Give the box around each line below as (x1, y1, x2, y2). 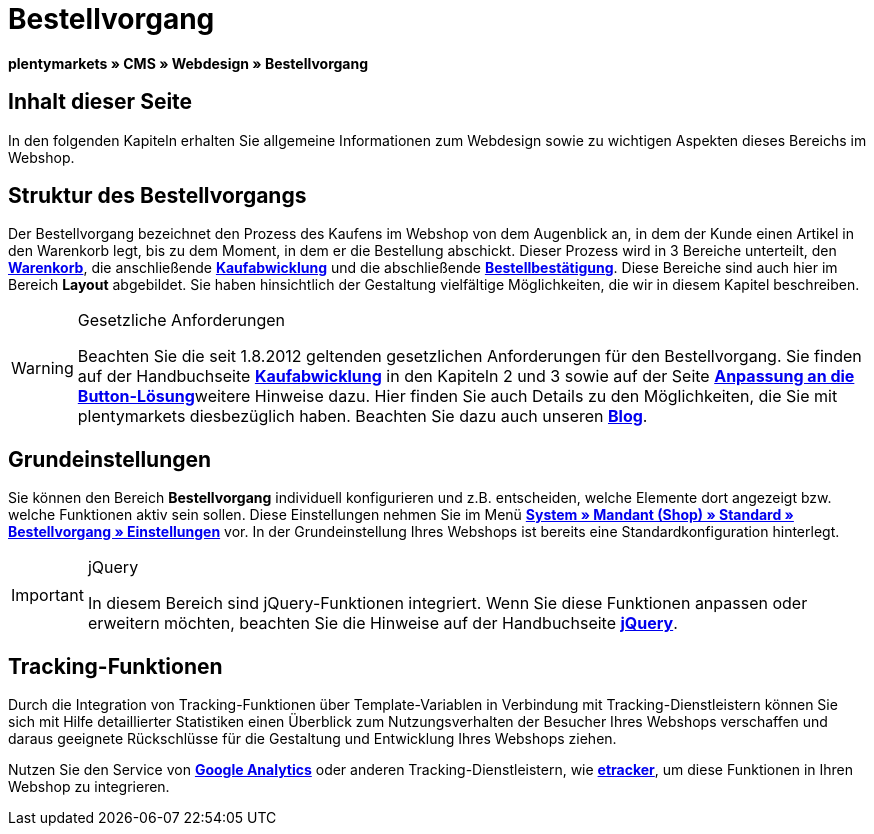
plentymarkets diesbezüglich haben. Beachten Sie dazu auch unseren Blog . (77, 406, 648, 427)
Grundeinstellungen (8, 446, 212, 472)
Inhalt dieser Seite (8, 89, 193, 115)
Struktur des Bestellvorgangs (8, 183, 307, 209)
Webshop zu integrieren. (8, 778, 170, 796)
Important (11, 585, 84, 606)
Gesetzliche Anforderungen (77, 310, 286, 331)
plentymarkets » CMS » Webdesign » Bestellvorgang (8, 54, 369, 72)
